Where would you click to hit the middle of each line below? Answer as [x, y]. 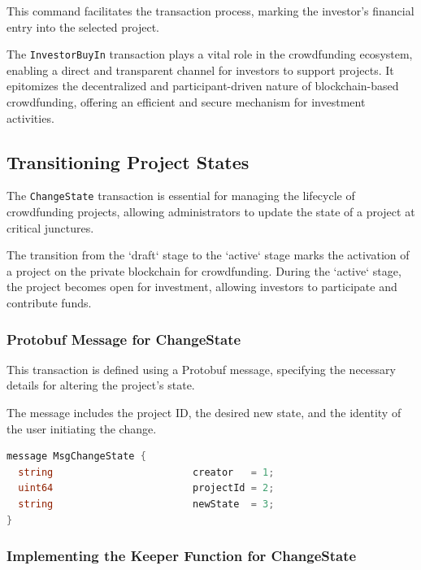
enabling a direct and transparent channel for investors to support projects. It [200, 70]
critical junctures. [50, 227]
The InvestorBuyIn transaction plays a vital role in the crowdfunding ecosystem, [210, 54]
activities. [30, 117]
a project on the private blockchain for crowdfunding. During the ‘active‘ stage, [204, 270]
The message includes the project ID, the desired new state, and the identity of [204, 413]
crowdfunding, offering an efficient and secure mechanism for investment [186, 102]
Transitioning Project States [128, 161]
